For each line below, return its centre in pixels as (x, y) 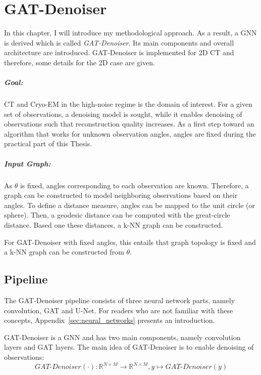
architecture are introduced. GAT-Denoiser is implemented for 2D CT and (119, 52)
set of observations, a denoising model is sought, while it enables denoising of (123, 114)
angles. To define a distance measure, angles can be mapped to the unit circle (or (129, 205)
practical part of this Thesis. (48, 143)
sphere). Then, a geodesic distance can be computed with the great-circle (117, 215)
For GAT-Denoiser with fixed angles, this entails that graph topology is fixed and (130, 242)
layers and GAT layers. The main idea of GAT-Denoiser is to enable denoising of (129, 347)
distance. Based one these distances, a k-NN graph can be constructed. (114, 224)
